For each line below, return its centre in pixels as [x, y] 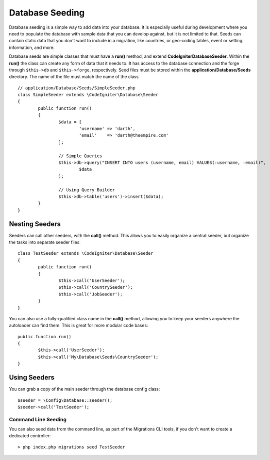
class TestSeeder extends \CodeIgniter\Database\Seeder [85, 253]
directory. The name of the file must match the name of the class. [75, 77]
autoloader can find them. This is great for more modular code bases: [78, 326]
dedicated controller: [30, 436]
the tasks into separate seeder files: [45, 242]
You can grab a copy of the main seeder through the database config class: [84, 389]
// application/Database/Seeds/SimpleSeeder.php [76, 88]
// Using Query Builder [87, 190]
